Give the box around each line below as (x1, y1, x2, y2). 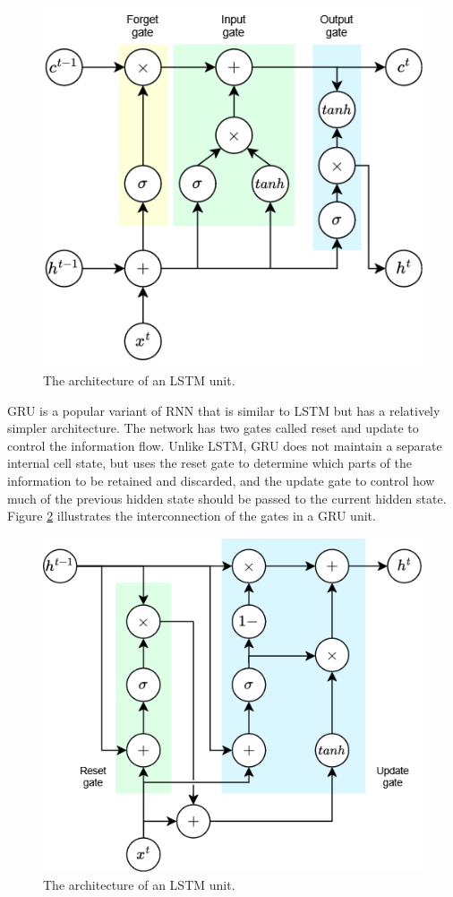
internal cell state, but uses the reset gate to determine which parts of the (7, 453, 412, 472)
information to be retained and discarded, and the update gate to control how (7, 470, 435, 489)
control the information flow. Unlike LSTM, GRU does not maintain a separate (7, 436, 442, 454)
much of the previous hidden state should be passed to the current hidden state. (7, 488, 447, 507)
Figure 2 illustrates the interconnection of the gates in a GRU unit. (7, 506, 376, 525)
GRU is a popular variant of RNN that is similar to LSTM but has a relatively (7, 401, 440, 419)
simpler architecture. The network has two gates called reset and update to (7, 418, 419, 437)
